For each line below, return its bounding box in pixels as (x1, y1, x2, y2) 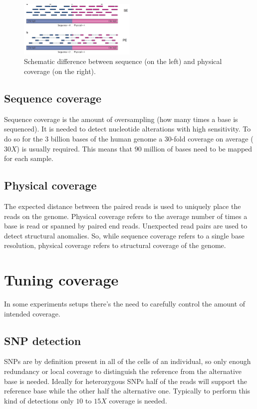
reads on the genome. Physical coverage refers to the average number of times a (4, 210, 248, 221)
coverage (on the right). (24, 65, 96, 76)
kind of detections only (4, 395, 74, 405)
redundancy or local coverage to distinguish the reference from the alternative (4, 366, 242, 376)
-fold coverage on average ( (171, 133, 254, 143)
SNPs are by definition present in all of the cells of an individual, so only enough (4, 356, 251, 366)
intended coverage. (4, 308, 60, 318)
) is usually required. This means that (16, 143, 132, 153)
